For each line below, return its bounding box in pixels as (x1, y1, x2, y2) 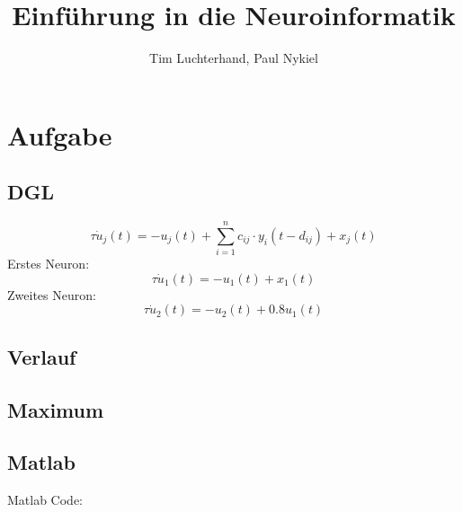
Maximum (7, 395, 104, 423)
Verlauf (7, 342, 76, 370)
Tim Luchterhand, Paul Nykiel (149, 49, 318, 67)
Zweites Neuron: (7, 285, 96, 304)
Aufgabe (7, 116, 112, 153)
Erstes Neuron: (7, 254, 90, 273)
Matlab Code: (7, 490, 84, 509)
